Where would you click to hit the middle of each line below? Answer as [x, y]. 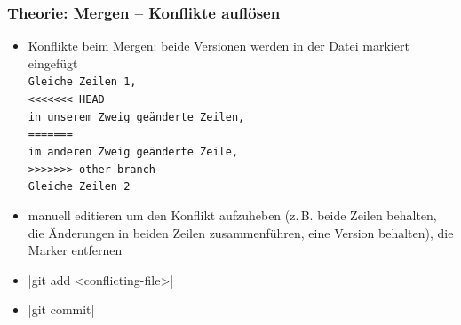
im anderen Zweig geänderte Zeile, [133, 152]
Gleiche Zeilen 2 [79, 187]
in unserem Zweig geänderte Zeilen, [136, 117]
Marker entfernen [75, 250]
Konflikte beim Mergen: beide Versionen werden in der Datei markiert [219, 46]
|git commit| [61, 309]
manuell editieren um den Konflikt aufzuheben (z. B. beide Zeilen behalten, [232, 215]
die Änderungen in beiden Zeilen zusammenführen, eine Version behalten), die [241, 232]
